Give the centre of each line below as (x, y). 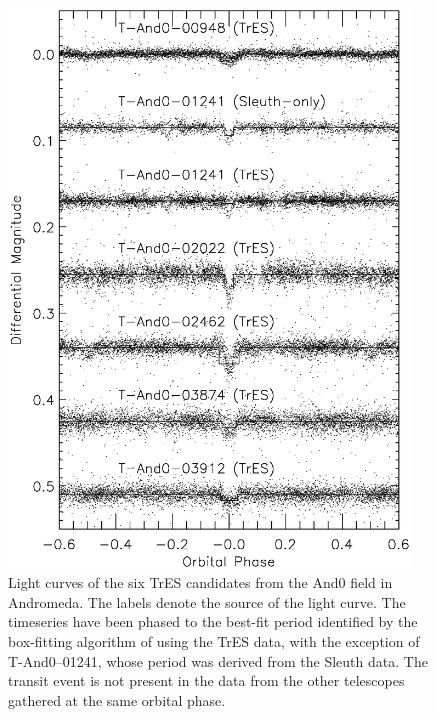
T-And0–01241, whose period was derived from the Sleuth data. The (218, 660)
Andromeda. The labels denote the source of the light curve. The (207, 601)
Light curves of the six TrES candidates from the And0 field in (200, 582)
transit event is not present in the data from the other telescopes (206, 680)
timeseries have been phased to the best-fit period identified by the (213, 621)
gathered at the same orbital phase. (117, 699)
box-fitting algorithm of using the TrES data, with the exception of (214, 641)
